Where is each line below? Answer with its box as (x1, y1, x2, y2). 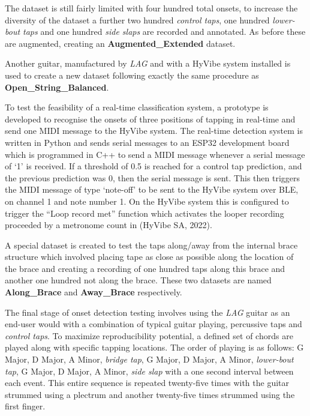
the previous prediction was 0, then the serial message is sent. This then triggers (5, 171, 300, 184)
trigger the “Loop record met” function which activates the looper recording (5, 206, 284, 219)
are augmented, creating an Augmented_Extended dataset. (5, 37, 236, 49)
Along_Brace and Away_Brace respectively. (5, 286, 182, 298)
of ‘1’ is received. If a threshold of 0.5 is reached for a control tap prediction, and (5, 160, 302, 172)
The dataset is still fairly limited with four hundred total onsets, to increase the (5, 2, 298, 14)
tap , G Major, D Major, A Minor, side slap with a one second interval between (5, 364, 294, 377)
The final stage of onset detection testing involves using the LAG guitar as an (5, 306, 290, 318)
